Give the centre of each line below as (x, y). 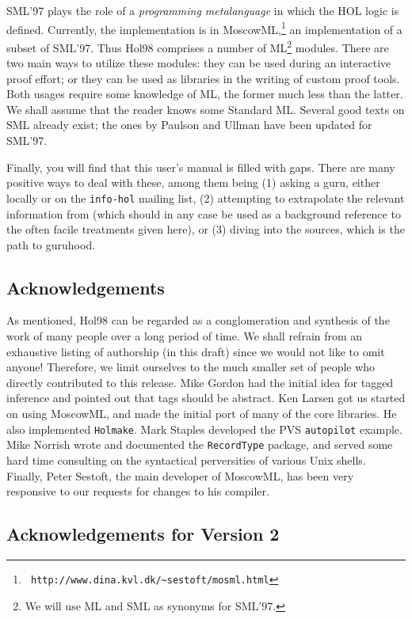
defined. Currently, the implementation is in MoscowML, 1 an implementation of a (204, 28)
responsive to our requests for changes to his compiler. (138, 491)
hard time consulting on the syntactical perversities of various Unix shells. (186, 460)
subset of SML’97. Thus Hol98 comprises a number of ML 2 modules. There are (198, 46)
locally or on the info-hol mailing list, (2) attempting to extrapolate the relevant (206, 197)
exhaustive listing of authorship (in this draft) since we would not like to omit (196, 351)
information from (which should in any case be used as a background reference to (204, 213)
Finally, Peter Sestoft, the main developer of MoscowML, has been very (180, 475)
